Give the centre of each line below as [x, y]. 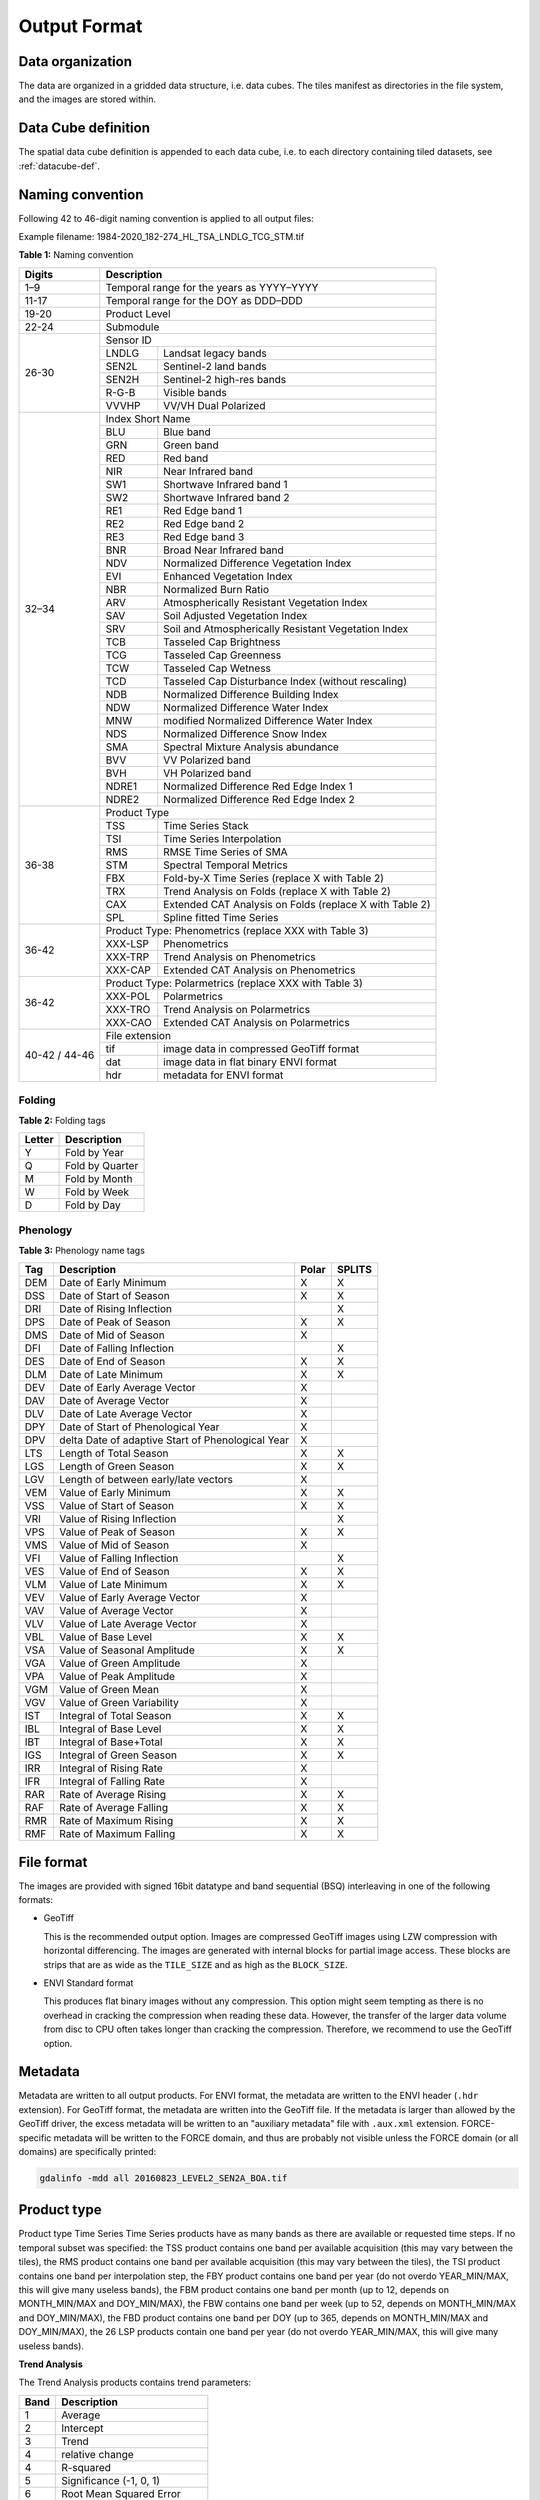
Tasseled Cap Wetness [217, 668]
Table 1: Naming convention [76, 255]
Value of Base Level [106, 1637]
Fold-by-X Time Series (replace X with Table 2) [274, 878]
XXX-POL [128, 996]
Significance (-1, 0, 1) [110, 2480]
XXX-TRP [127, 957]
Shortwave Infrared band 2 [226, 497]
